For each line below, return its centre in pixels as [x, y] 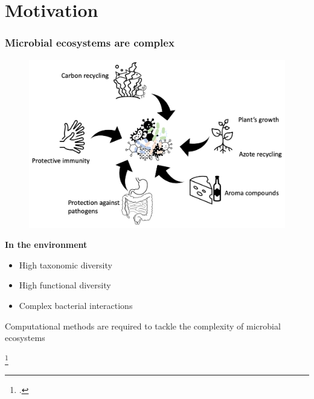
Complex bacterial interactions [76, 306]
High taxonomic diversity [66, 264]
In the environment [46, 245]
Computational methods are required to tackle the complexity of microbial [143, 326]
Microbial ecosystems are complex [90, 43]
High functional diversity [65, 285]
